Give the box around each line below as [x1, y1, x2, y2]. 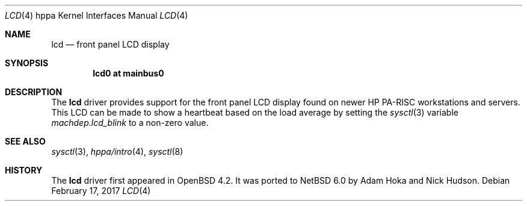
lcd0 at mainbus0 [93, 68, 164, 78]
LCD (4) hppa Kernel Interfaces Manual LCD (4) [5, 10, 188, 20]
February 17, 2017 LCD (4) [51, 186, 151, 196]
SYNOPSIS [5, 58, 49, 68]
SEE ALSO [5, 136, 46, 146]
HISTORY [5, 165, 43, 175]
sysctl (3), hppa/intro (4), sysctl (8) [51, 146, 183, 157]
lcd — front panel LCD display [51, 39, 170, 49]
